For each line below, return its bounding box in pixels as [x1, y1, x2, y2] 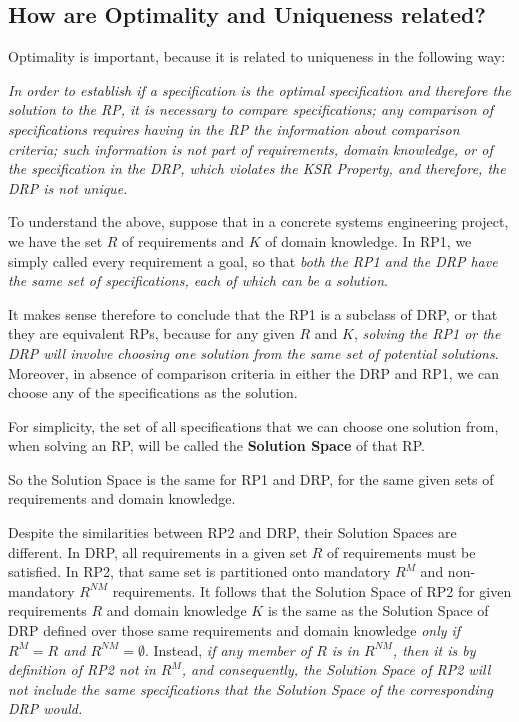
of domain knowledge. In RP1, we [265, 230, 472, 251]
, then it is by [392, 639, 476, 660]
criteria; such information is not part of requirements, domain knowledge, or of [8, 138, 493, 159]
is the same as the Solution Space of [267, 600, 489, 621]
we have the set [8, 230, 103, 251]
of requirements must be [327, 541, 476, 562]
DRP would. [8, 698, 83, 719]
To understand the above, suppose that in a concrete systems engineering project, [8, 211, 509, 232]
